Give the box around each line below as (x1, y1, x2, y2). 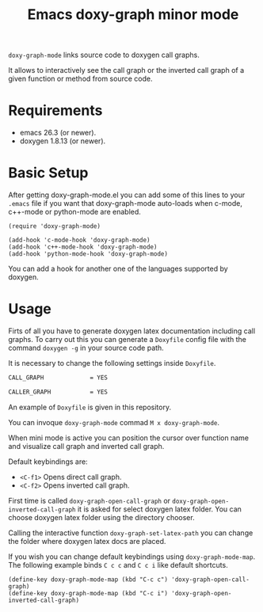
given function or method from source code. (8, 74, 153, 84)
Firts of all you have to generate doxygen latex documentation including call (8, 326, 256, 336)
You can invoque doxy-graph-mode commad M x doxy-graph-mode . (8, 417, 220, 427)
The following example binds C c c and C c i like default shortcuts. (8, 560, 228, 569)
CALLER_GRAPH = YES (8, 388, 109, 396)
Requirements (8, 101, 103, 120)
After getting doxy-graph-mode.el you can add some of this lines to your (8, 190, 246, 200)
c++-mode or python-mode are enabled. (8, 207, 141, 217)
